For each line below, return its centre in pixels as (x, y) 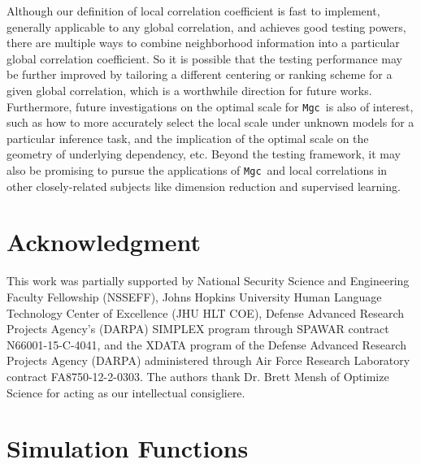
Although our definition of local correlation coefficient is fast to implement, (193, 11)
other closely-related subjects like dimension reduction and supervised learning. (204, 186)
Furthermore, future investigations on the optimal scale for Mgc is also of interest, (210, 106)
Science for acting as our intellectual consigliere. (126, 392)
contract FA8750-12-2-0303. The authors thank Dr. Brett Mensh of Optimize (198, 376)
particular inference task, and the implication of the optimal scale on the (188, 138)
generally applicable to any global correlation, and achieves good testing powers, (206, 26)
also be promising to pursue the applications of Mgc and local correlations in (197, 170)
